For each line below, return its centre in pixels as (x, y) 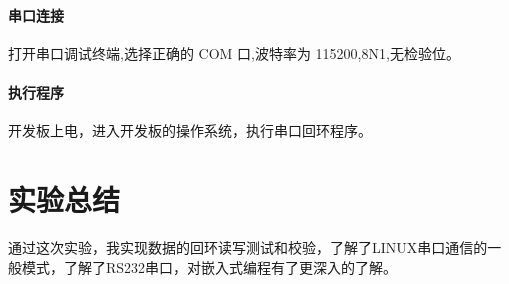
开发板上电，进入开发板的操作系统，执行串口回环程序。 (190, 130)
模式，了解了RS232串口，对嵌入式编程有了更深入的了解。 (209, 266)
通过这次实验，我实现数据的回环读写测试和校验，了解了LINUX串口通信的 (248, 246)
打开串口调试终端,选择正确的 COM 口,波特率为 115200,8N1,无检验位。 (234, 52)
